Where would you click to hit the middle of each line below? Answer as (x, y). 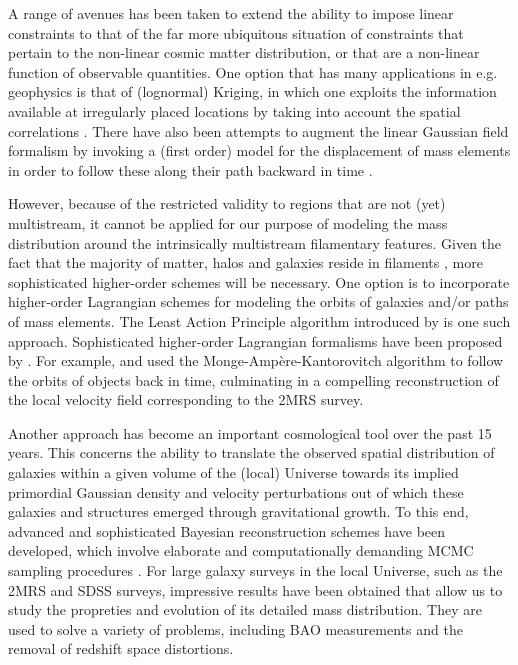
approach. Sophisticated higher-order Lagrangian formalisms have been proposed (255, 340)
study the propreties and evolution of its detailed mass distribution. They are (245, 609)
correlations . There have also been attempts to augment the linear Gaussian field (258, 130)
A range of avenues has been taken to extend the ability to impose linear (231, 13)
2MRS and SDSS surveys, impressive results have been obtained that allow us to (255, 589)
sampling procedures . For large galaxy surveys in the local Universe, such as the (255, 570)
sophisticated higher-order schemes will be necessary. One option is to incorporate (259, 281)
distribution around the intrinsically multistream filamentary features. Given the (255, 242)
